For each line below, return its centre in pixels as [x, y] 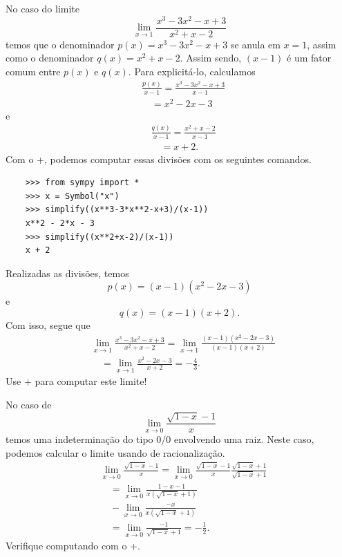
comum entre [33, 71]
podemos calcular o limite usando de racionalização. [115, 453]
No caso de [29, 404]
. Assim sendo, [211, 58]
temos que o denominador [60, 44]
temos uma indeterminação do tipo [79, 439]
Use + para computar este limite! [76, 381]
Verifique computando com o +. [73, 546]
